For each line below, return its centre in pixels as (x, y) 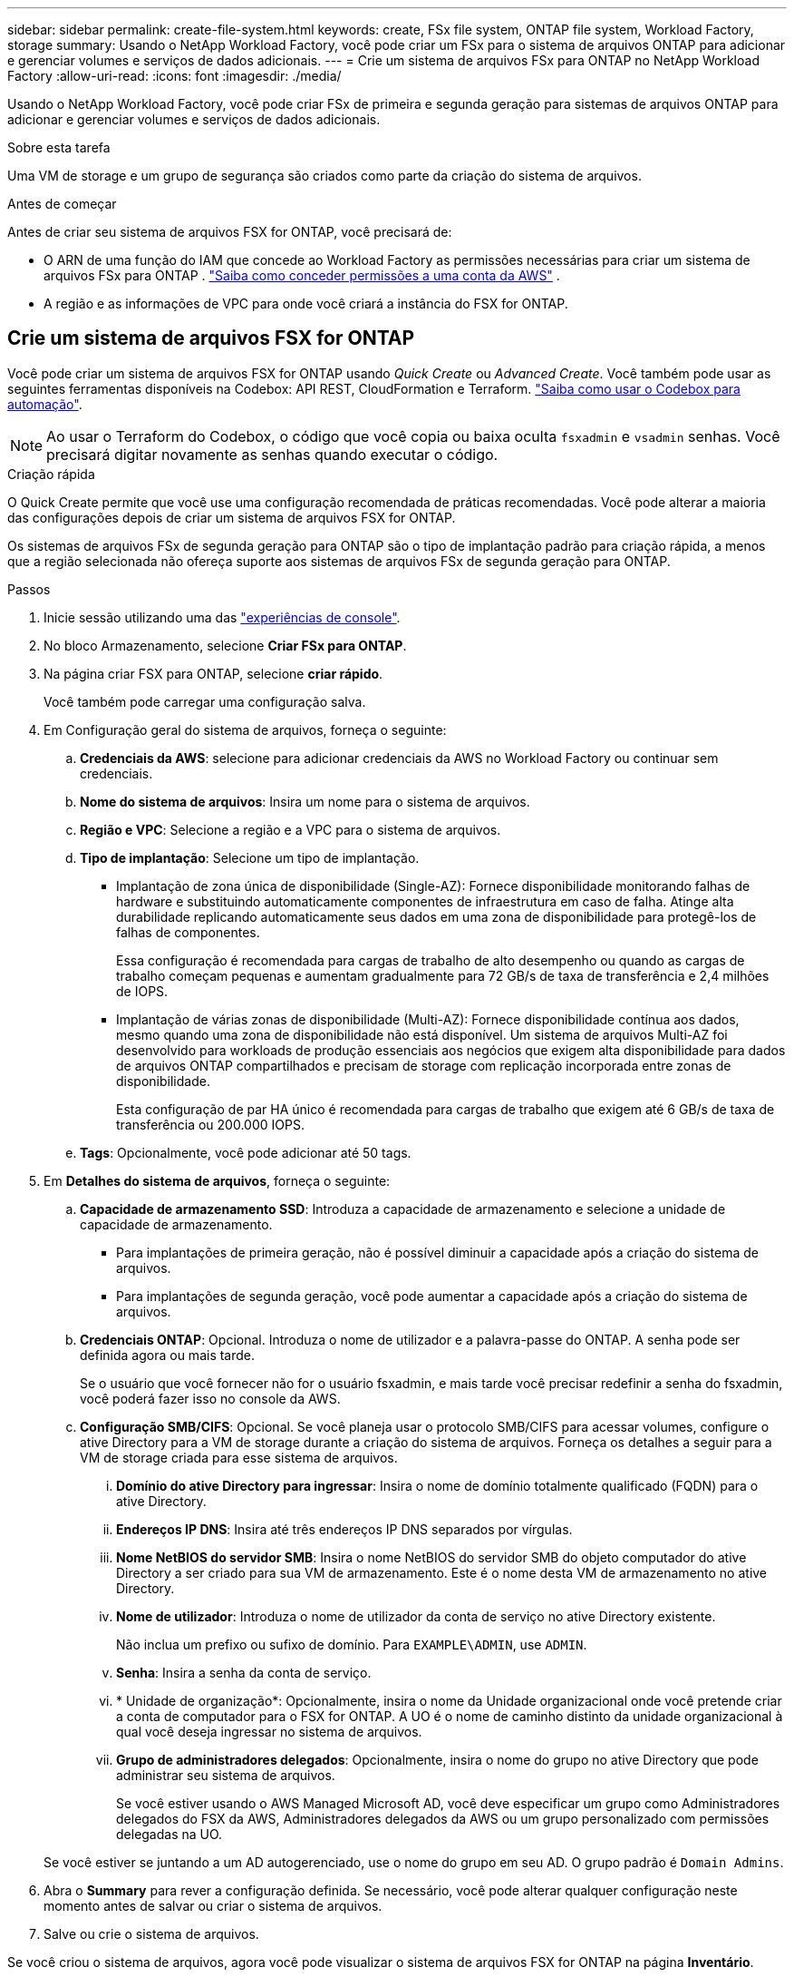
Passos (29, 589)
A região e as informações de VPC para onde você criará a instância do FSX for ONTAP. (306, 303)
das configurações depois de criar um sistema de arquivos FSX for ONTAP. (232, 517)
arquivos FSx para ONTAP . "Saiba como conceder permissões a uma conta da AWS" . (302, 275)
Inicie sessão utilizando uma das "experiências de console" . (222, 617)
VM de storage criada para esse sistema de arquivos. (239, 1457)
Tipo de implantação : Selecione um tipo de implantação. (250, 857)
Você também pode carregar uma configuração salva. (205, 701)
